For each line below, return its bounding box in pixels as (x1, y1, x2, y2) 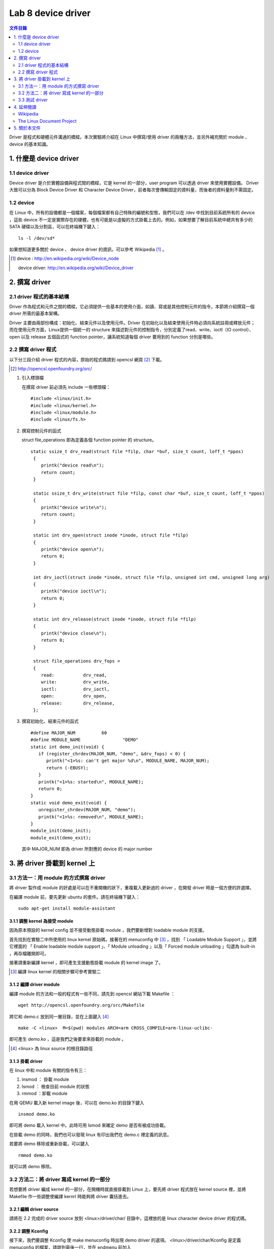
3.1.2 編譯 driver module (9, 982, 60, 988)
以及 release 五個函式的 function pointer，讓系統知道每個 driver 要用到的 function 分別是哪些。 (20, 334, 216, 340)
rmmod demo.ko (18, 1152, 52, 1158)
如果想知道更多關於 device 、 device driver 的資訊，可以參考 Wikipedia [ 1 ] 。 (9, 246, 167, 252)
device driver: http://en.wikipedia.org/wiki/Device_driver (18, 265, 134, 271)
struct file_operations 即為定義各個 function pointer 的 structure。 (21, 437, 157, 443)
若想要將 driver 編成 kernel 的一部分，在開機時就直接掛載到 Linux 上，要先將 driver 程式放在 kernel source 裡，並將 (9, 1187, 247, 1193)
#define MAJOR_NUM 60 (30, 730, 107, 735)
